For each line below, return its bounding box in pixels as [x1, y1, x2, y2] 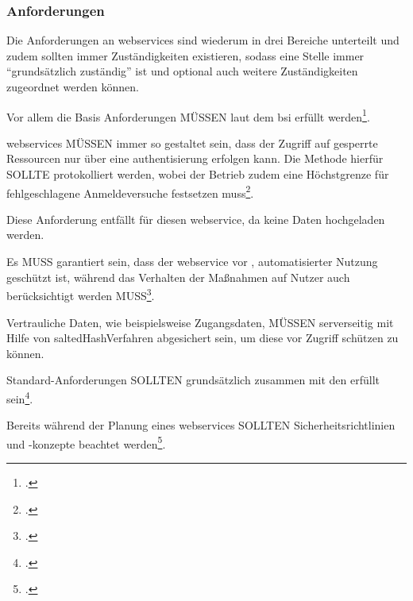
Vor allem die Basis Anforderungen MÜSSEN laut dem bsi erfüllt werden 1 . [6, 106, 370, 125]
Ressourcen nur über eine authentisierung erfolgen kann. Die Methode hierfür [6, 150, 384, 167]
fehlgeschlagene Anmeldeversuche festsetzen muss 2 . [6, 182, 254, 201]
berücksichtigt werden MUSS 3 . [6, 285, 155, 303]
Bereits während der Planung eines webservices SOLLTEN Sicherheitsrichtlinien [6, 417, 396, 433]
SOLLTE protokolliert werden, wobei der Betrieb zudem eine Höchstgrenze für [6, 166, 389, 183]
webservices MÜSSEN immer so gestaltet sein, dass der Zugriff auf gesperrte [6, 134, 378, 151]
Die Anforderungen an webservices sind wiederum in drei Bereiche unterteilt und [6, 32, 399, 48]
